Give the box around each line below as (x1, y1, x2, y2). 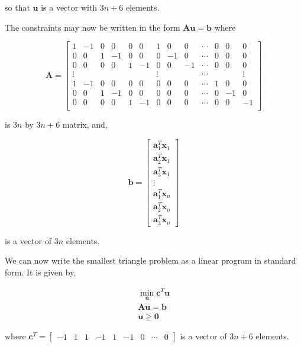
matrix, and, (62, 118, 108, 131)
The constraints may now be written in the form (5, 21, 180, 33)
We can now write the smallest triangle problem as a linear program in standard (5, 254, 296, 267)
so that (5, 1, 30, 13)
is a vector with (41, 1, 98, 13)
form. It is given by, (5, 265, 76, 278)
